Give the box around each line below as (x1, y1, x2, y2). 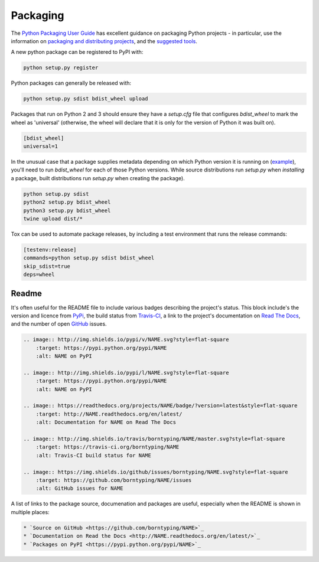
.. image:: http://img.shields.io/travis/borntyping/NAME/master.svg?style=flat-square (23, 436, 285, 443)
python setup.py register (23, 64, 99, 71)
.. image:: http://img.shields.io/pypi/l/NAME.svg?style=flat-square (23, 369, 229, 376)
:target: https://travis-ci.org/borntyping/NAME (35, 444, 180, 450)
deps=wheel (23, 271, 55, 278)
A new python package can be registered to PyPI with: (11, 48, 144, 56)
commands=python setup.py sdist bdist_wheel (23, 255, 155, 261)
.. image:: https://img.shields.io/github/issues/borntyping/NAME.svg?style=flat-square (23, 469, 289, 475)
